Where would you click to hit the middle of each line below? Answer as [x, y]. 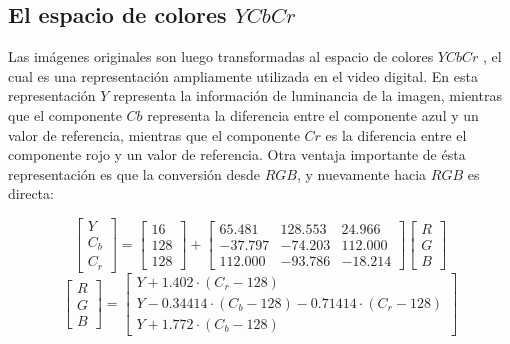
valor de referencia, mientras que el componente [154, 134]
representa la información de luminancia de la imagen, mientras [307, 95]
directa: [31, 193]
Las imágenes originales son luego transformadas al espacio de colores [221, 56]
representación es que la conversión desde [134, 173]
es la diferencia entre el [396, 134]
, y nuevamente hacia [361, 173]
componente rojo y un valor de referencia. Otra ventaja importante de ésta [237, 154]
